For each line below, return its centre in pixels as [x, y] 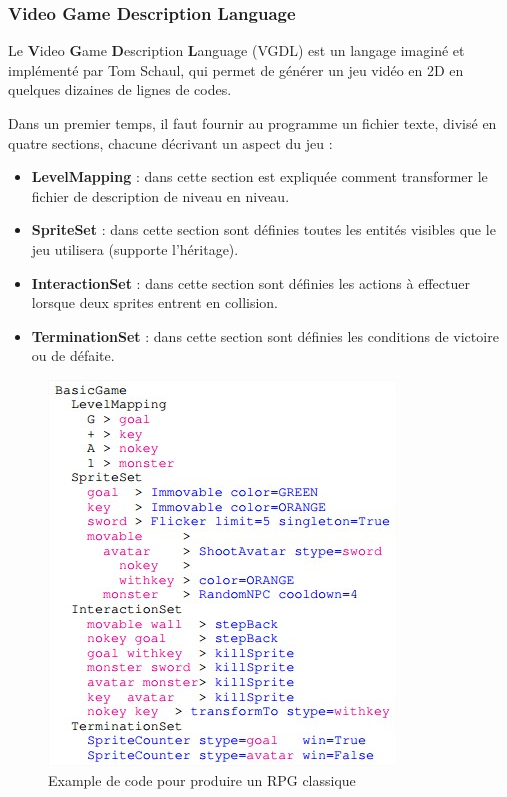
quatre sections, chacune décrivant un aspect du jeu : [170, 142]
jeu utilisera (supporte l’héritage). [135, 248]
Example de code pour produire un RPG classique [202, 779]
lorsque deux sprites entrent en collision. [154, 302]
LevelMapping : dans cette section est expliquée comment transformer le [259, 176]
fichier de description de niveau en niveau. [160, 195]
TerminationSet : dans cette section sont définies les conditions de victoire [265, 335]
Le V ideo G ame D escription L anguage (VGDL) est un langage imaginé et [236, 50]
